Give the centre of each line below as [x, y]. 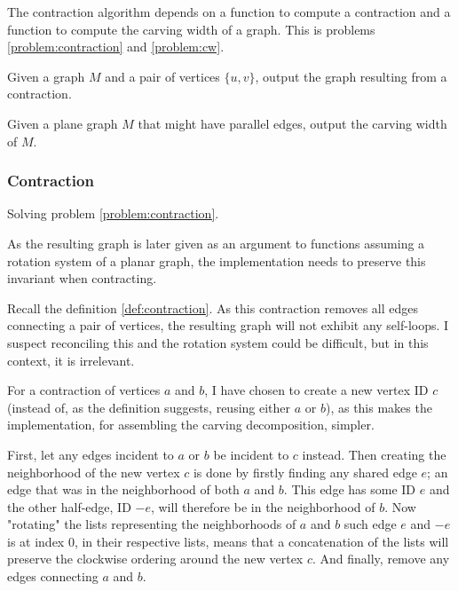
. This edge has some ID [350, 489]
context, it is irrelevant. [71, 360]
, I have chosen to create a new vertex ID [316, 390]
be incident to [251, 454]
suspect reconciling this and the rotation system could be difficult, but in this [218, 342]
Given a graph [46, 76]
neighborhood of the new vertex [94, 472]
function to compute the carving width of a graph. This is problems [191, 29]
